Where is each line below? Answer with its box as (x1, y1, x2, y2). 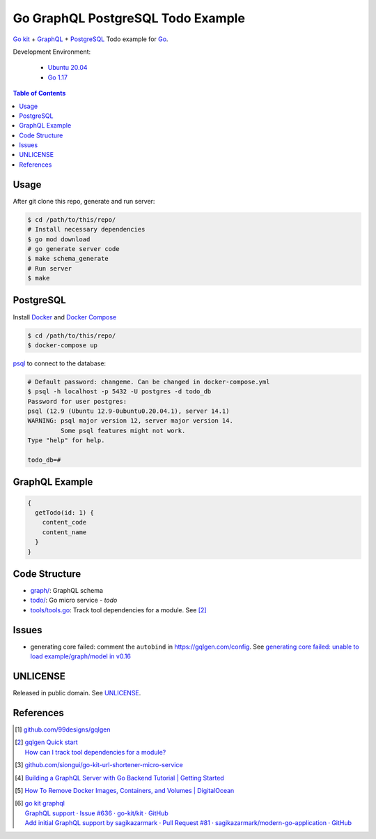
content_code (42, 518, 87, 527)
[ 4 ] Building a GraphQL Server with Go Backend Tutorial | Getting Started (15, 773, 224, 782)
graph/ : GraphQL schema (30, 587, 104, 595)
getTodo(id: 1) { (35, 509, 94, 517)
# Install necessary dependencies (27, 225, 146, 234)
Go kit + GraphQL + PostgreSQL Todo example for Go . (13, 35, 169, 43)
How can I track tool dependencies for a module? (24, 748, 166, 756)
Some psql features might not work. (60, 426, 186, 434)
